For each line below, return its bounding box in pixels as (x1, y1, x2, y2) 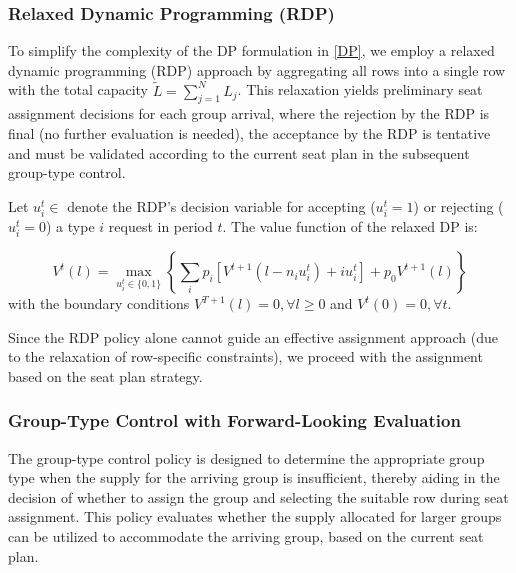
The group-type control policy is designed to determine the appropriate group (8, 447, 485, 468)
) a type (46, 215, 95, 236)
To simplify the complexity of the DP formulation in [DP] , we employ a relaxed (8, 40, 495, 61)
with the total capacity (8, 79, 148, 100)
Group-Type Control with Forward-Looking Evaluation (8, 408, 461, 433)
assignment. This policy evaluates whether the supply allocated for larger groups (8, 506, 502, 527)
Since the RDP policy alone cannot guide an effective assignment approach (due (8, 326, 498, 347)
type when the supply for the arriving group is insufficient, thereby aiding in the (8, 467, 500, 488)
